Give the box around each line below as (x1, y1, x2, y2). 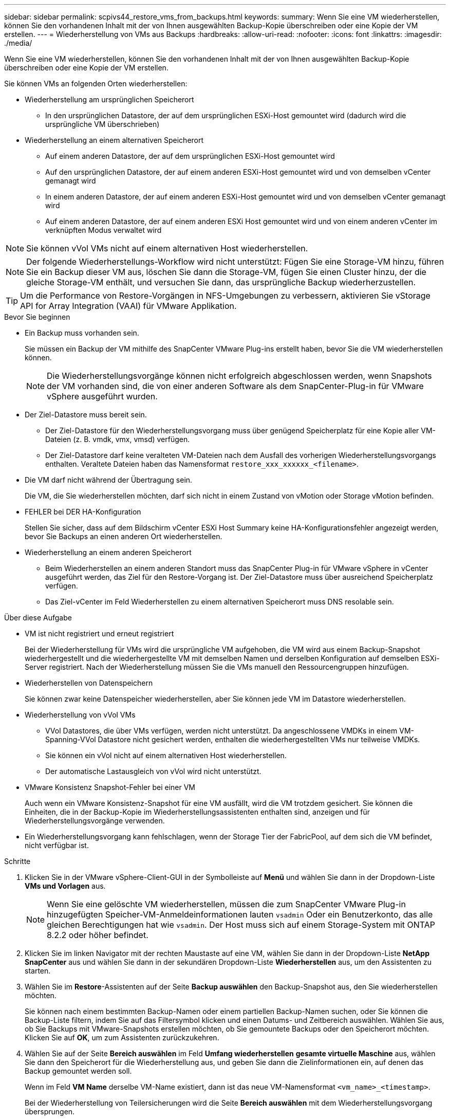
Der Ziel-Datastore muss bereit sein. (25, 410, 147, 419)
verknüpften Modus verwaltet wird (45, 226, 162, 234)
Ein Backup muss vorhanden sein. (25, 328, 139, 337)
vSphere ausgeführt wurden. (47, 391, 158, 401)
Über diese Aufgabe (4, 613, 72, 622)
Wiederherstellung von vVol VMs (25, 710, 136, 719)
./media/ (4, 39, 32, 47)
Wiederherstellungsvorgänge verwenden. (25, 816, 165, 825)
